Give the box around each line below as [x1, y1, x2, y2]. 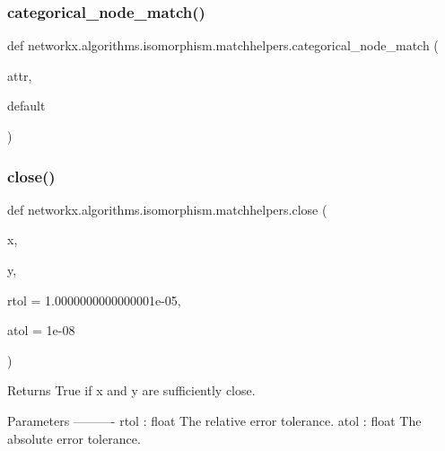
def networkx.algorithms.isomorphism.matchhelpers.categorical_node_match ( [7, 36, 439, 55]
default [7, 96, 46, 115]
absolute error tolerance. [7, 429, 141, 447]
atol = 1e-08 [7, 321, 75, 340]
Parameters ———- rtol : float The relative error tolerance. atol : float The [7, 411, 422, 429]
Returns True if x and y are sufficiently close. [7, 381, 256, 400]
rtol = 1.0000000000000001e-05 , [7, 290, 181, 309]
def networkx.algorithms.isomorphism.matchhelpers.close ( [7, 199, 327, 218]
